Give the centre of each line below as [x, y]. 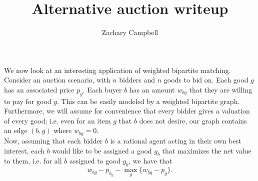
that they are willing [221, 89]
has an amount [152, 89]
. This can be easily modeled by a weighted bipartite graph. [148, 101]
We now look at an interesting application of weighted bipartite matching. [117, 70]
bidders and [137, 80]
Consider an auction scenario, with [57, 80]
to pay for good [28, 101]
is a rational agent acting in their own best [176, 140]
